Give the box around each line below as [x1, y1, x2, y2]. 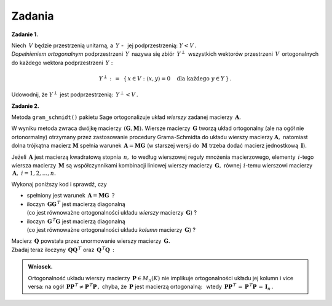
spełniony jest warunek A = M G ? [26, 192, 115, 199]
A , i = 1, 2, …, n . [12, 170, 57, 177]
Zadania [11, 9, 55, 23]
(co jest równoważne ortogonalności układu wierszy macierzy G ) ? [26, 209, 197, 216]
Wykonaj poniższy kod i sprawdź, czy [11, 181, 107, 188]
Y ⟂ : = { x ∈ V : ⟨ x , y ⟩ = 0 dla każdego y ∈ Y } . [98, 74, 232, 82]
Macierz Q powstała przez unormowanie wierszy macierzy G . [11, 237, 170, 245]
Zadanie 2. [11, 102, 40, 110]
